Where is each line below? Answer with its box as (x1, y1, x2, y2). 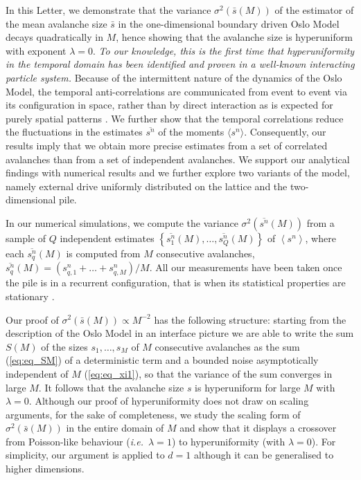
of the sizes (41, 339, 88, 353)
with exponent (6, 43, 67, 57)
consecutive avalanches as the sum (155, 339, 300, 353)
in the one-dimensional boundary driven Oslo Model (118, 16, 340, 30)
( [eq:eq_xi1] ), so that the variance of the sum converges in (84, 366, 333, 380)
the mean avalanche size (6, 16, 107, 30)
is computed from (66, 246, 141, 260)
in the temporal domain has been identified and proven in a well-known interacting (6, 57, 355, 71)
